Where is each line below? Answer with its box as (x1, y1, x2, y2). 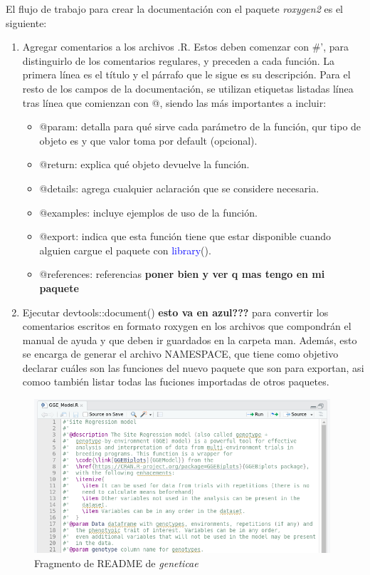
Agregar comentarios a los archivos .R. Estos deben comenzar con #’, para (22, 39, 349, 54)
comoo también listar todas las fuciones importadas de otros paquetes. (22, 374, 329, 389)
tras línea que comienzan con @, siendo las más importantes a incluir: (22, 95, 327, 110)
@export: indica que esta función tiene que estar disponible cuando (39, 229, 332, 244)
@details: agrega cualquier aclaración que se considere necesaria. (39, 180, 319, 195)
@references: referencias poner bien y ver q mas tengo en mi (39, 266, 325, 281)
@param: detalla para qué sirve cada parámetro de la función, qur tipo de (39, 119, 361, 134)
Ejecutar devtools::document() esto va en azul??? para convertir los (22, 304, 329, 319)
